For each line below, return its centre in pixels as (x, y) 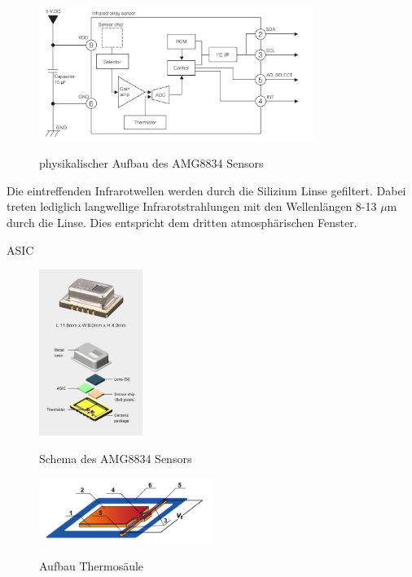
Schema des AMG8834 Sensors (116, 458)
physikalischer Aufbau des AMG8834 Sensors (151, 163)
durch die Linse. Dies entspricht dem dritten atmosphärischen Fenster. (182, 222)
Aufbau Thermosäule (92, 566)
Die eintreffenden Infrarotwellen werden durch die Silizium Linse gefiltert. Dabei (206, 190)
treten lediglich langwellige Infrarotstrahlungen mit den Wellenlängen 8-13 (192, 206)
